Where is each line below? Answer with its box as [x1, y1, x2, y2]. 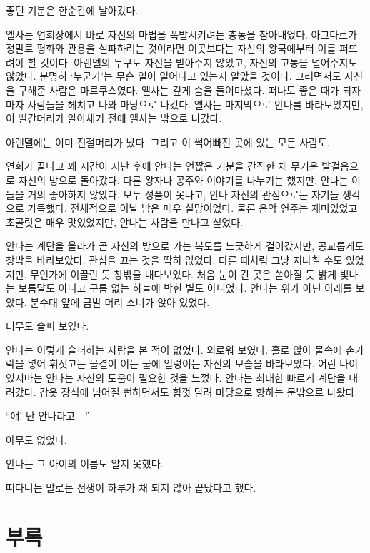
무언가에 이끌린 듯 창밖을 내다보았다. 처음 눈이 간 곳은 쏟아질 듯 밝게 [30, 266, 337, 281]
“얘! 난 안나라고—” [6, 408, 90, 423]
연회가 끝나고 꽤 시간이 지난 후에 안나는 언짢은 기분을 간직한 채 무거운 [6, 158, 319, 173]
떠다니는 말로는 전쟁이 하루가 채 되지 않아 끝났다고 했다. [6, 480, 256, 495]
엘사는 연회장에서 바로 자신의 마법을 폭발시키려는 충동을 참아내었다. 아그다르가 [6, 26, 357, 41]
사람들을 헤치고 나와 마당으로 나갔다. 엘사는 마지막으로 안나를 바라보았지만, [27, 96, 364, 111]
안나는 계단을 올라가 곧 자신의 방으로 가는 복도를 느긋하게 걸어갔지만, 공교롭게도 [6, 238, 364, 253]
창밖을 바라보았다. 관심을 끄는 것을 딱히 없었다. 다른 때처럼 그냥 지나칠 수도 [6, 252, 343, 267]
